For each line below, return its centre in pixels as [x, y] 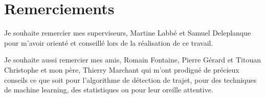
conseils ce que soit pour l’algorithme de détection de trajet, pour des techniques [130, 79]
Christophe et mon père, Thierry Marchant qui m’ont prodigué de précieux [122, 69]
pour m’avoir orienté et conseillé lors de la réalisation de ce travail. [109, 42]
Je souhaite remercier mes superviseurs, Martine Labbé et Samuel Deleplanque [128, 33]
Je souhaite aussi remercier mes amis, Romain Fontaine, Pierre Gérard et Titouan [132, 60]
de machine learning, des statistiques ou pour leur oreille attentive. [109, 90]
